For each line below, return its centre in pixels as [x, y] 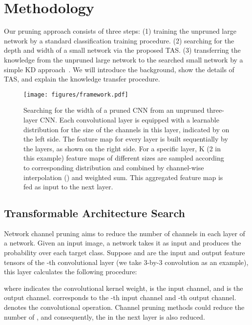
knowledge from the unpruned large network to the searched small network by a [124, 59]
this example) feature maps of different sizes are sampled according [124, 158]
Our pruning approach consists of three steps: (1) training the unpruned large [120, 31]
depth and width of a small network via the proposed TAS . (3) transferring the [122, 50]
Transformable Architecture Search [95, 213]
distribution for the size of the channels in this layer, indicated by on [126, 129]
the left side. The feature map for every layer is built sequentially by [126, 139]
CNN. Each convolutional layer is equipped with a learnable [129, 119]
